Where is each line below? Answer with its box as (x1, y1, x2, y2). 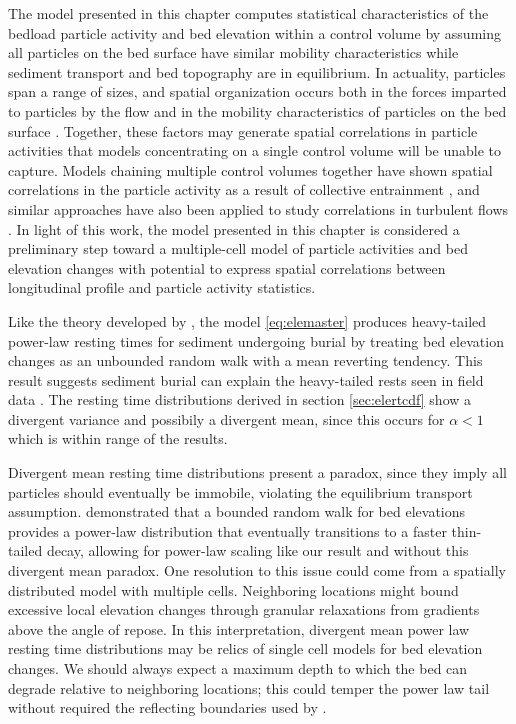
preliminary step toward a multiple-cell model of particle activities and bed (8, 238, 468, 259)
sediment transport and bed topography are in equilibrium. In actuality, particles (8, 61, 506, 82)
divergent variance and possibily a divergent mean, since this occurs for (8, 408, 445, 429)
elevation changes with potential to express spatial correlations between (8, 257, 446, 278)
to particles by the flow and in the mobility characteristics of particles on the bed (8, 100, 507, 121)
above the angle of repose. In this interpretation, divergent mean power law (8, 618, 470, 639)
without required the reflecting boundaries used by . (8, 697, 327, 718)
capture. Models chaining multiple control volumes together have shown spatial (8, 159, 493, 180)
